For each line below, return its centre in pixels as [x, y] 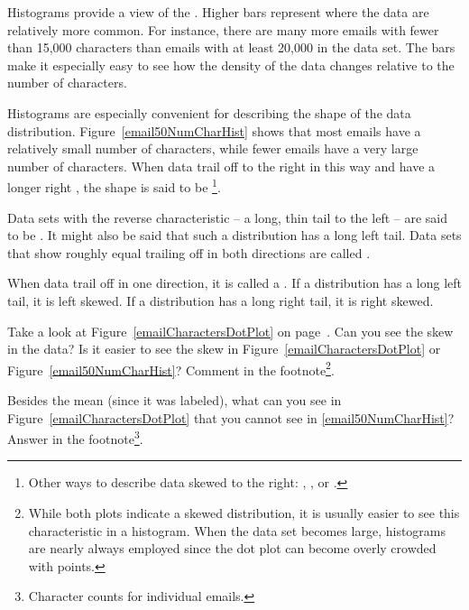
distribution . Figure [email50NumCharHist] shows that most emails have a [214, 130]
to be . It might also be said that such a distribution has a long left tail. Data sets [234, 235]
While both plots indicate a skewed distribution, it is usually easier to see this [244, 513]
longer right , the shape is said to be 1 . [114, 185]
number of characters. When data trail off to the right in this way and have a [221, 166]
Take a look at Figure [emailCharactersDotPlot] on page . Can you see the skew [230, 331]
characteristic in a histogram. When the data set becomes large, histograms [237, 530]
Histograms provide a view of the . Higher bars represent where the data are [218, 12]
